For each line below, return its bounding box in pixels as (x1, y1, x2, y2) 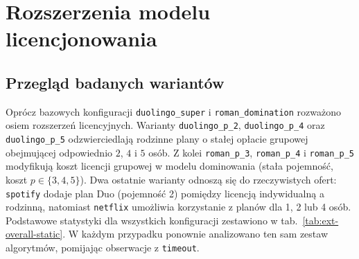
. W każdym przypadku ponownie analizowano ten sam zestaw (62, 226, 329, 241)
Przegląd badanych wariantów (6, 71, 225, 93)
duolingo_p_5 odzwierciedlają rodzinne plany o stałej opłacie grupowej (6, 132, 308, 146)
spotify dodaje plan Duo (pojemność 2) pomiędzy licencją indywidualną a (6, 186, 324, 200)
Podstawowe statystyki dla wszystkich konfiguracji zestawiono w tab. (6, 213, 298, 227)
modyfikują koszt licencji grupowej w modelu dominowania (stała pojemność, (6, 159, 333, 173)
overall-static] (6, 226, 63, 241)
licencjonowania (6, 24, 157, 53)
